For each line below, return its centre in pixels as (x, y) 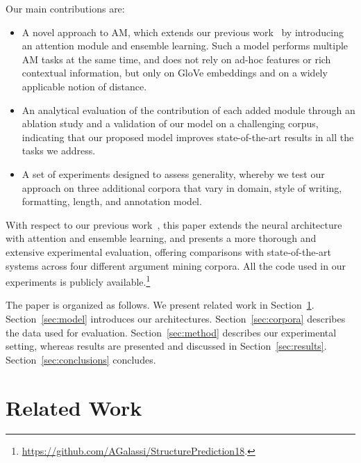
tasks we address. (59, 151)
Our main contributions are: (65, 8)
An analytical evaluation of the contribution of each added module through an (188, 109)
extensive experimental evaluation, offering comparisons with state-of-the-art (169, 251)
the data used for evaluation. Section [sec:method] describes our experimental (171, 332)
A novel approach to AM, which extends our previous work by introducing (183, 32)
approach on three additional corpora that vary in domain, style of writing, (182, 187)
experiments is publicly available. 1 (78, 281)
